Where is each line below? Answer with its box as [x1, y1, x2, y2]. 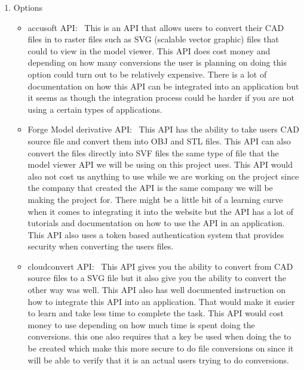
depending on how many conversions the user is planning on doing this [27, 56, 287, 69]
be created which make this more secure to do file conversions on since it [27, 342, 294, 354]
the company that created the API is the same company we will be [27, 181, 273, 194]
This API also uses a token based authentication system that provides [27, 228, 284, 240]
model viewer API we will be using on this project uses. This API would [27, 158, 293, 171]
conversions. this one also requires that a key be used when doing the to [27, 330, 291, 343]
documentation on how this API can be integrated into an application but [27, 79, 299, 92]
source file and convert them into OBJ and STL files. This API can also [27, 134, 291, 147]
